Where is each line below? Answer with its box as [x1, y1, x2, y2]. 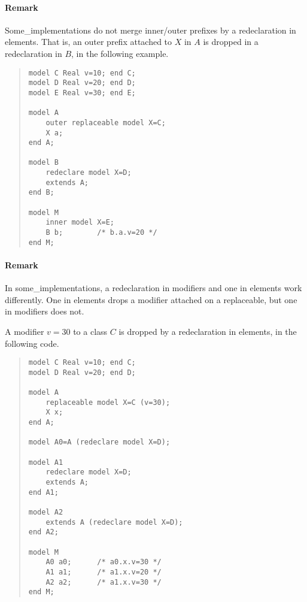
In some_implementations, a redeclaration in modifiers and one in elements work [5, 282, 302, 294]
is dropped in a [203, 35, 259, 48]
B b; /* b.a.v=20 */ [45, 228, 157, 237]
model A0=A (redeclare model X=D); [28, 438, 171, 447]
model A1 [28, 458, 63, 467]
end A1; [28, 488, 59, 497]
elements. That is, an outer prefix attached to [5, 35, 172, 48]
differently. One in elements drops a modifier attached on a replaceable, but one [5, 293, 297, 305]
